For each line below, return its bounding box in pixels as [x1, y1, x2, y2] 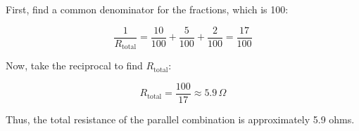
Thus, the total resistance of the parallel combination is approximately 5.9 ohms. [6, 111, 355, 126]
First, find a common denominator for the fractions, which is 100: [6, 2, 289, 16]
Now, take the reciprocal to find [6, 58, 143, 73]
